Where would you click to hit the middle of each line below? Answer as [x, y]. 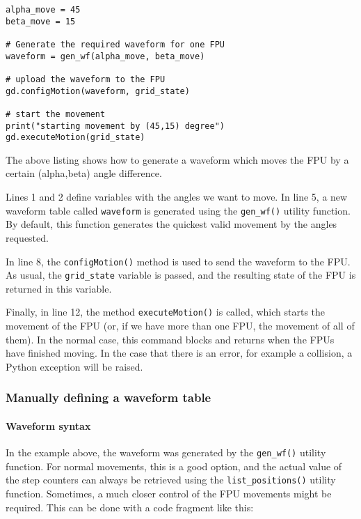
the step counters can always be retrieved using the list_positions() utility [171, 480]
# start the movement [56, 114]
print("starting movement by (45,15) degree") [115, 126]
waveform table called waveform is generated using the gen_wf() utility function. [178, 210]
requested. [27, 237]
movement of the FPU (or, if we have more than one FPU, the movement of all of [180, 326]
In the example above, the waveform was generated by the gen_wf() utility [166, 452]
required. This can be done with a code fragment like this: [130, 507]
